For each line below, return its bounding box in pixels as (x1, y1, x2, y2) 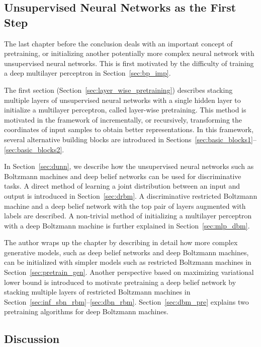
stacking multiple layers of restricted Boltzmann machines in (4, 286, 191, 297)
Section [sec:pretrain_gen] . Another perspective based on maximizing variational (4, 267, 254, 277)
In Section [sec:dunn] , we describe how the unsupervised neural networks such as (4, 161, 254, 171)
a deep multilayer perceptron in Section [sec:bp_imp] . (4, 68, 171, 78)
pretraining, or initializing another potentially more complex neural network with (4, 48, 254, 59)
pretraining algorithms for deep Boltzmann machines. (4, 306, 168, 317)
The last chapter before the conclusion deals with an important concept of (4, 38, 233, 48)
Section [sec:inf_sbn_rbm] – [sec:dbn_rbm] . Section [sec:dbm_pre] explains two (4, 296, 249, 307)
